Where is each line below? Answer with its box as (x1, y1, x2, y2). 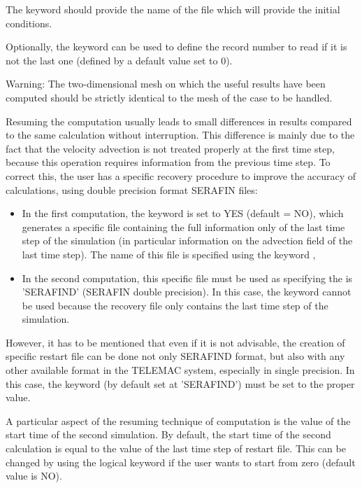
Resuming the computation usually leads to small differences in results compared (6, 113, 352, 128)
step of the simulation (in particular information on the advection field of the (22, 233, 353, 248)
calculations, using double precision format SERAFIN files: (6, 182, 258, 197)
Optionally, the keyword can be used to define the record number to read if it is (6, 39, 347, 54)
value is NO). (6, 468, 62, 483)
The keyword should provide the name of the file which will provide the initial (6, 2, 340, 16)
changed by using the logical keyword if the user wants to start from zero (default (6, 454, 356, 469)
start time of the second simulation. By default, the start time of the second (6, 427, 331, 442)
